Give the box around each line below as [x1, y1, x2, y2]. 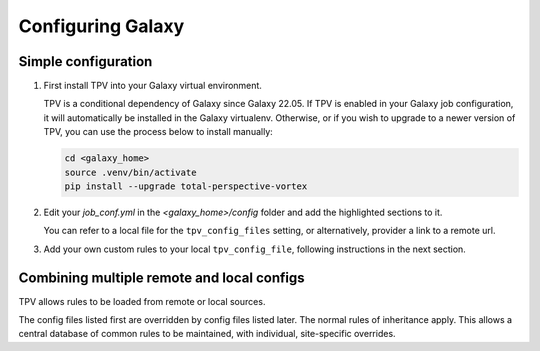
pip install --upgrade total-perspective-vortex [64, 181, 308, 192]
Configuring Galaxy [18, 15, 185, 37]
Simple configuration [18, 53, 153, 70]
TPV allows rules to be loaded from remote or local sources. [18, 295, 266, 307]
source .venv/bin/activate [64, 166, 197, 178]
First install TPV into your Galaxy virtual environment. [43, 80, 262, 92]
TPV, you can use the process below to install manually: [43, 126, 274, 138]
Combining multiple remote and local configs [18, 269, 305, 286]
